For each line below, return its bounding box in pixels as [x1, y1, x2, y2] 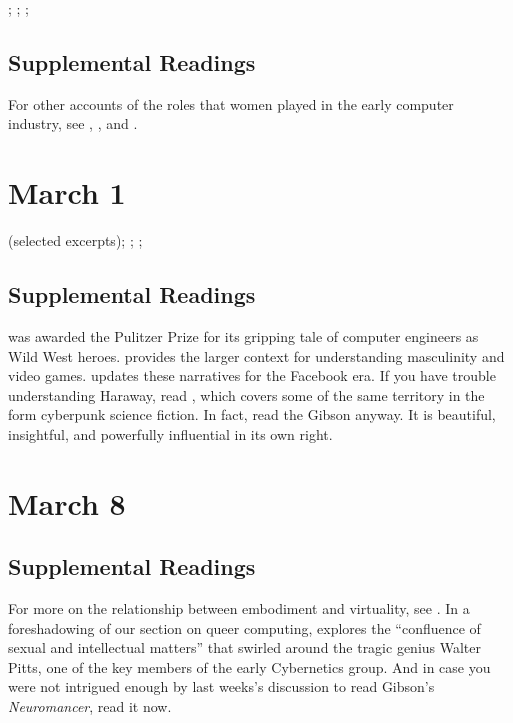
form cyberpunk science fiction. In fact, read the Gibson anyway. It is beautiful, [8, 404, 496, 425]
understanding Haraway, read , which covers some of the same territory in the [8, 384, 485, 405]
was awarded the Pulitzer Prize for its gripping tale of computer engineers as [8, 325, 479, 346]
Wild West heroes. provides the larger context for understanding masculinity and [8, 345, 505, 366]
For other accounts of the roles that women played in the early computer [8, 93, 454, 114]
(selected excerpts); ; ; [8, 230, 143, 251]
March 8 [8, 482, 126, 523]
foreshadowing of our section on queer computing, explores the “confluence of [8, 617, 481, 638]
